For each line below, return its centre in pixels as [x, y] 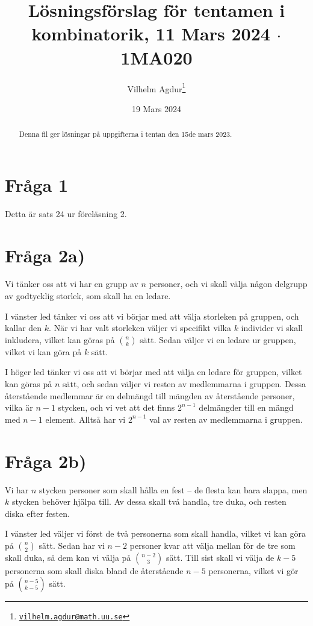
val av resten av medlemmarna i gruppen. [226, 419]
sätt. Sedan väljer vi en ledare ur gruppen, [218, 339]
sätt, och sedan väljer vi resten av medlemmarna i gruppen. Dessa [184, 384]
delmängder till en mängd [246, 407]
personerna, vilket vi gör [253, 570]
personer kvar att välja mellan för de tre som [212, 545]
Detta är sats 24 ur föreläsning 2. [66, 213]
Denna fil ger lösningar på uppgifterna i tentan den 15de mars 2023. [126, 134]
